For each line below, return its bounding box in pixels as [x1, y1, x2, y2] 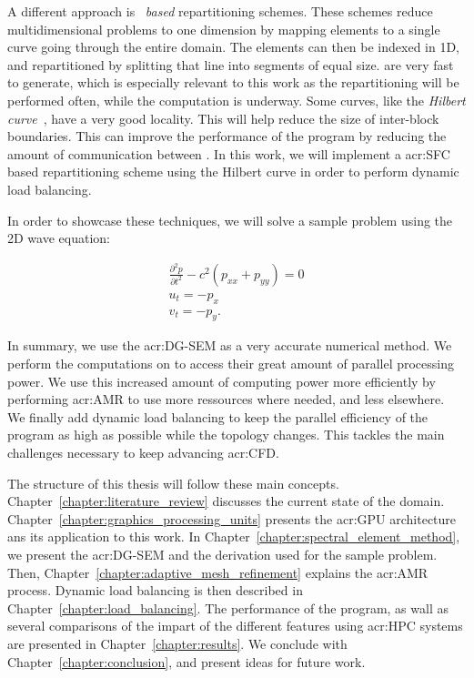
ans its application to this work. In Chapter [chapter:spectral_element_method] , [7, 527, 460, 546]
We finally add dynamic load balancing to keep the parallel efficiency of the [7, 407, 429, 426]
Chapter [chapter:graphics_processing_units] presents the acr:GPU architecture [7, 509, 457, 528]
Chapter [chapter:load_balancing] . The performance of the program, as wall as [7, 598, 449, 617]
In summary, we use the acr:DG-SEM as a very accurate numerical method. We [7, 336, 452, 355]
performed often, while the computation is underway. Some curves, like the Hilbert [7, 90, 466, 109]
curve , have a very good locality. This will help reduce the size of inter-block [7, 108, 439, 127]
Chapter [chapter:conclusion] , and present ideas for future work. [7, 652, 366, 671]
